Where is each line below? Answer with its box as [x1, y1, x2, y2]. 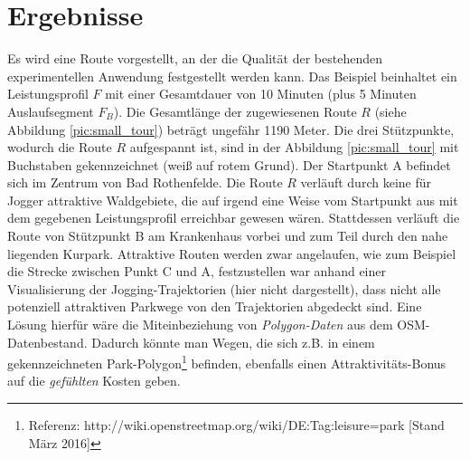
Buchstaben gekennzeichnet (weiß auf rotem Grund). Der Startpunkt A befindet [7, 155, 451, 174]
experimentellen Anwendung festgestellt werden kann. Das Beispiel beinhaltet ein [7, 66, 457, 85]
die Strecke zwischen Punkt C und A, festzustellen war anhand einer [7, 262, 386, 281]
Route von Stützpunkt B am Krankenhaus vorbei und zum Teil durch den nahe [7, 226, 448, 245]
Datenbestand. [7, 332, 88, 351]
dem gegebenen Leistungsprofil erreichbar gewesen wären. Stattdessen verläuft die [7, 208, 460, 227]
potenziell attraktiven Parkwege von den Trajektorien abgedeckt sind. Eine [7, 297, 422, 316]
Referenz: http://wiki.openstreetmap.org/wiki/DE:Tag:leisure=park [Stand [28, 416, 445, 435]
